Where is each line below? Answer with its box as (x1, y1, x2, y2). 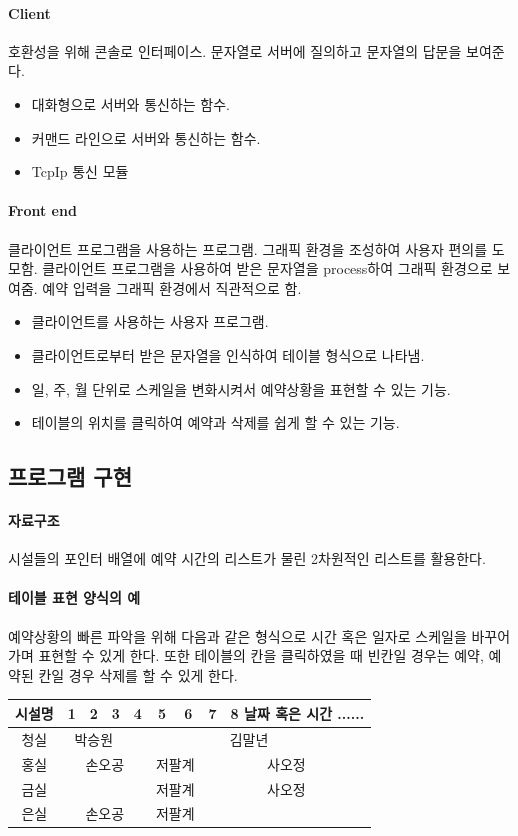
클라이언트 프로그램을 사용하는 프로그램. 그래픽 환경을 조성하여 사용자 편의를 (8, 238, 488, 259)
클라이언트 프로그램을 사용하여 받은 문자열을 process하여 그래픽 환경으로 (42, 258, 493, 279)
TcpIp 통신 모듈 (31, 161, 129, 182)
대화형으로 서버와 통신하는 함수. (31, 93, 230, 114)
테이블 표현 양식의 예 (8, 587, 141, 608)
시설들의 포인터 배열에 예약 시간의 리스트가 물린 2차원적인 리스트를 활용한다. (8, 548, 486, 569)
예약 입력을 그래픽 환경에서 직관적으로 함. (42, 277, 302, 298)
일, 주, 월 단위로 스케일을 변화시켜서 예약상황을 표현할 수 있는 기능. (31, 378, 451, 399)
